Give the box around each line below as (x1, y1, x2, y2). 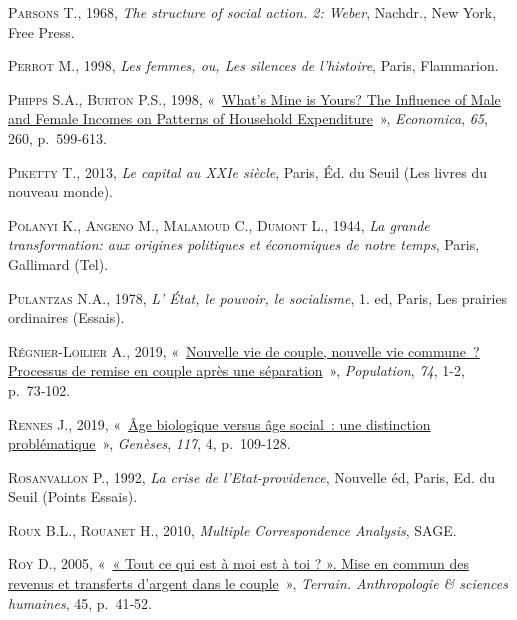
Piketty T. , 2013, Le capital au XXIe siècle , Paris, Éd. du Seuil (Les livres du (8, 161, 487, 182)
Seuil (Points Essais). (8, 486, 138, 507)
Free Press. (8, 21, 75, 42)
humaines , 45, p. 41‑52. (8, 592, 152, 613)
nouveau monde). (8, 181, 114, 202)
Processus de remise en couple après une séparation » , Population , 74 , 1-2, (8, 360, 465, 381)
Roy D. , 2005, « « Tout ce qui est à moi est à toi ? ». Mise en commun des (8, 553, 469, 574)
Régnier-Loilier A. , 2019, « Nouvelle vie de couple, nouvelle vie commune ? (8, 340, 480, 361)
